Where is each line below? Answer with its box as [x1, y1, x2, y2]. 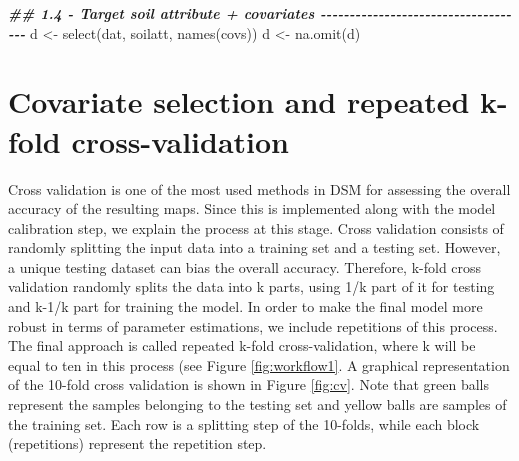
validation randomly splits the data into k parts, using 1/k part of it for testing [8, 276, 495, 297]
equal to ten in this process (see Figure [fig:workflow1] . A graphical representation [8, 354, 510, 375]
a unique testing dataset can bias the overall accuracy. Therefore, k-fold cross [8, 256, 482, 277]
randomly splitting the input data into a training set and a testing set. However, [8, 237, 501, 258]
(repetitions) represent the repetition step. [8, 433, 267, 454]
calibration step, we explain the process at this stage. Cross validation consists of [8, 217, 504, 238]
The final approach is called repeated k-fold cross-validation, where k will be [8, 335, 476, 356]
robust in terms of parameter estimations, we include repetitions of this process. [8, 315, 498, 336]
